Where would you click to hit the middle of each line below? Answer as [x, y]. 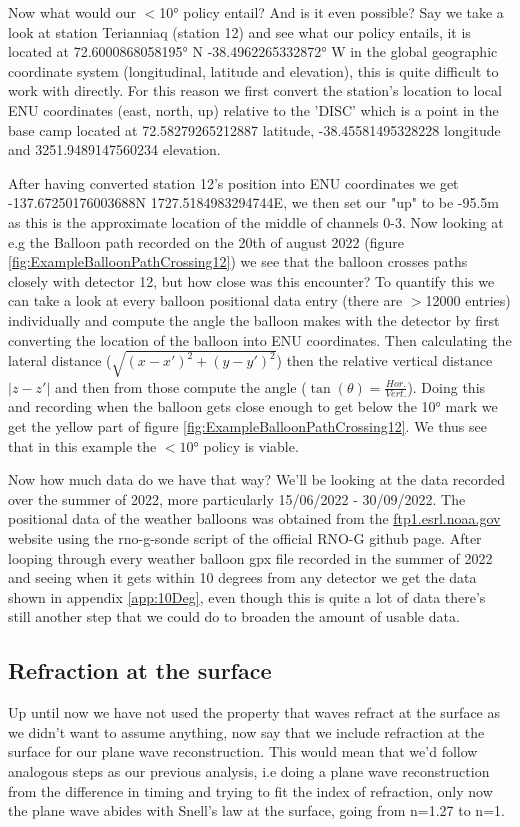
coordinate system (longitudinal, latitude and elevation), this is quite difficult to [253, 70]
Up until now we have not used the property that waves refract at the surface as [254, 712]
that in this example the [82, 445]
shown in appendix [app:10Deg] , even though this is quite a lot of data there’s [247, 596]
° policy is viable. [246, 445]
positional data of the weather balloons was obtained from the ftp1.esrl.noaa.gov [254, 518]
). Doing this [446, 386]
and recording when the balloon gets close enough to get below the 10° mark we [253, 406]
